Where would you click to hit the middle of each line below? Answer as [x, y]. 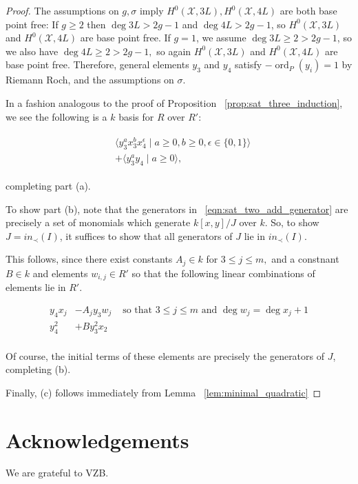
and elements [60, 273]
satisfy [249, 64]
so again [174, 51]
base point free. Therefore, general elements [97, 64]
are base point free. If [125, 38]
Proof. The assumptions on [62, 10]
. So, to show [292, 222]
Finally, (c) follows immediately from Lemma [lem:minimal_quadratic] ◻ [164, 392]
